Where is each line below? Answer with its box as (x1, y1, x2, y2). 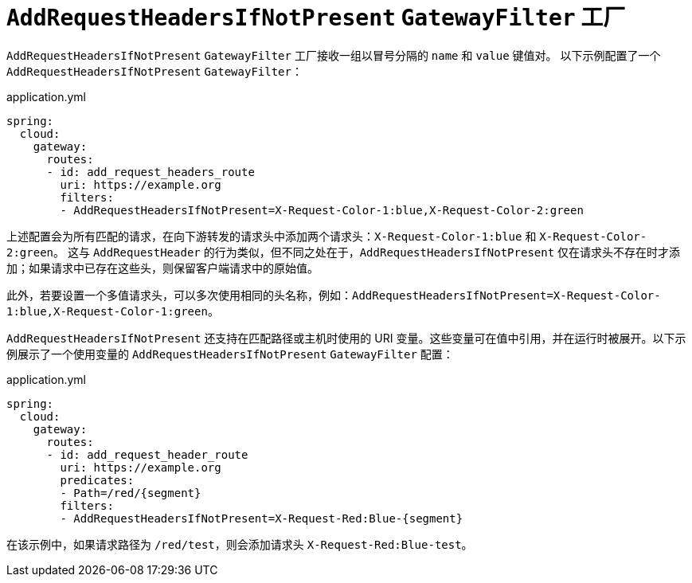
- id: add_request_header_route (46, 448, 248, 461)
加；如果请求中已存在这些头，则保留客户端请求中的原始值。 (6, 260, 319, 275)
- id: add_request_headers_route (46, 165, 255, 178)
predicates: (60, 473, 135, 487)
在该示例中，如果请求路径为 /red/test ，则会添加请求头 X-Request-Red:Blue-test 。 (6, 537, 473, 551)
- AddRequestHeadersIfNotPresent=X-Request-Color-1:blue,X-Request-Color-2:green (60, 203, 584, 217)
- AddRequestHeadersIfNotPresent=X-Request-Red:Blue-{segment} (60, 511, 463, 525)
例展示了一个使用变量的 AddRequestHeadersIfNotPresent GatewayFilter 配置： (6, 346, 454, 361)
